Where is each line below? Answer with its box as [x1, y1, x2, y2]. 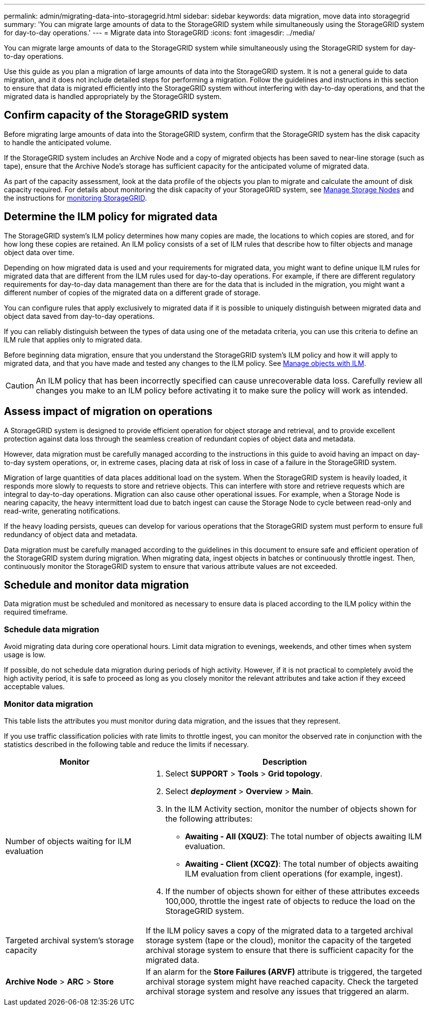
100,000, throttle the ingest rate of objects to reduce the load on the [165, 896, 415, 906]
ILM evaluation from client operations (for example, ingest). [185, 868, 403, 879]
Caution [5, 380, 34, 390]
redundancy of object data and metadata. [4, 530, 138, 539]
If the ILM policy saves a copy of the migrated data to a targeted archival [145, 925, 413, 935]
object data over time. [4, 248, 74, 257]
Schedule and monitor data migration [4, 578, 189, 591]
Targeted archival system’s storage [5, 935, 134, 945]
